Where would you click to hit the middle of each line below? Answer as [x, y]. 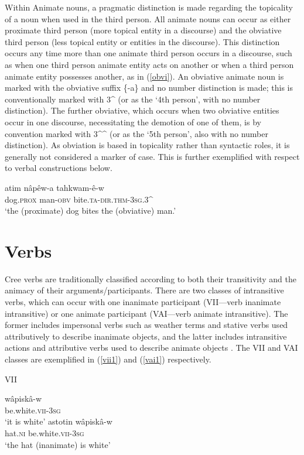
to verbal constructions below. [59, 168]
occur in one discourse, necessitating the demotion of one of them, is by [133, 122]
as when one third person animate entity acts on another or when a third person [149, 64]
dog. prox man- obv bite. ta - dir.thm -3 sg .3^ [79, 199]
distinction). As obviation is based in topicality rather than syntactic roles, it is [147, 145]
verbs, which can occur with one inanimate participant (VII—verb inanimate [143, 302]
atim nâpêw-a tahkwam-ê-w [54, 187]
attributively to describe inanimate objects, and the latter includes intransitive [146, 336]
